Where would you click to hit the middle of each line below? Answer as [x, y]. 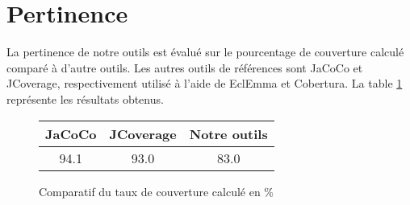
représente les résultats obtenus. [85, 98]
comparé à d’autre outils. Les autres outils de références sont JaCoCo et [185, 67]
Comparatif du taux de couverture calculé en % [157, 191]
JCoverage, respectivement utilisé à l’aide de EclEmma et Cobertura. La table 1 [205, 83]
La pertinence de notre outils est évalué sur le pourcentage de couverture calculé [205, 52]
